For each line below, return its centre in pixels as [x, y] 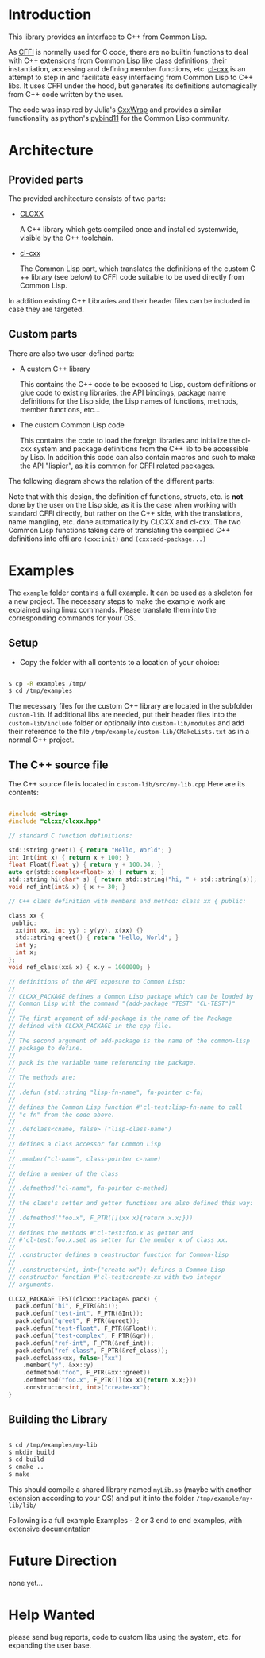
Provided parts [46, 179]
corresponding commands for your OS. [72, 618]
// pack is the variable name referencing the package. [102, 1063]
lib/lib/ [23, 1505]
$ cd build [26, 1459]
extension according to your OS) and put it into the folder [101, 1498]
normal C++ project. [41, 740]
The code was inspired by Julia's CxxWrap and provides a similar [115, 110]
